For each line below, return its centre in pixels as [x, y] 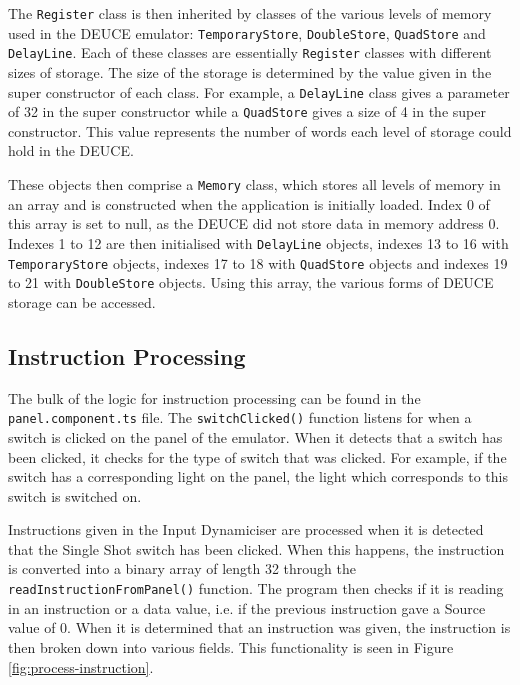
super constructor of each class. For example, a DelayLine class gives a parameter [259, 91]
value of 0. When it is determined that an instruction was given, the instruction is [259, 627]
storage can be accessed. [82, 301]
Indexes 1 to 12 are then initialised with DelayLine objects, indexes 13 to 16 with [258, 242]
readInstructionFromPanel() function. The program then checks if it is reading [256, 588]
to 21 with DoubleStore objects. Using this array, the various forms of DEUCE [251, 282]
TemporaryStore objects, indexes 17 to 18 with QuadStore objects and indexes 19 [258, 262]
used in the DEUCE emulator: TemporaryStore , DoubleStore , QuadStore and [247, 32]
